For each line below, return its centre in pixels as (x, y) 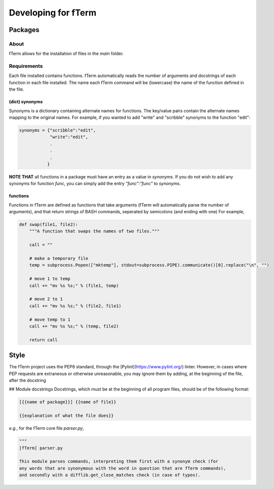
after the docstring (27, 380)
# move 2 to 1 (46, 299)
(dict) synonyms (26, 102)
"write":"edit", (69, 137)
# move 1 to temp (50, 279)
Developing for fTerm (53, 13)
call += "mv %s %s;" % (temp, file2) (74, 326)
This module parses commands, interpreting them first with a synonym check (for (119, 461)
